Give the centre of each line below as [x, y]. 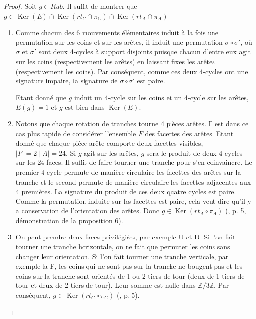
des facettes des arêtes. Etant [189, 133]
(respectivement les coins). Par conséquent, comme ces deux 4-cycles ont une [132, 71]
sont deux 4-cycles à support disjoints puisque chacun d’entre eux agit [144, 52]
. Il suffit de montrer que [100, 6]
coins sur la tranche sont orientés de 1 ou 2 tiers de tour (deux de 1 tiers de [130, 275]
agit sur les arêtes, [111, 152]
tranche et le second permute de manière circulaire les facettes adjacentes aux [133, 181]
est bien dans [85, 107]
